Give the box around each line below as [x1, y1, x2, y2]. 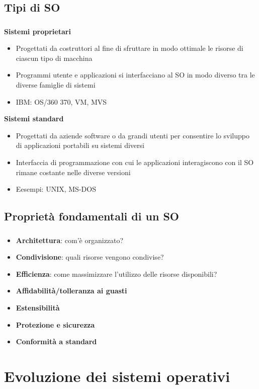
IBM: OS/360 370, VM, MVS [16, 96, 107, 107]
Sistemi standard [4, 113, 64, 124]
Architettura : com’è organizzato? [16, 235, 124, 245]
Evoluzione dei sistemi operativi [4, 365, 230, 386]
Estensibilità [16, 302, 60, 313]
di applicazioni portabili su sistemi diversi [16, 140, 144, 150]
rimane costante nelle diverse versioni [16, 167, 131, 177]
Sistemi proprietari [4, 26, 71, 36]
